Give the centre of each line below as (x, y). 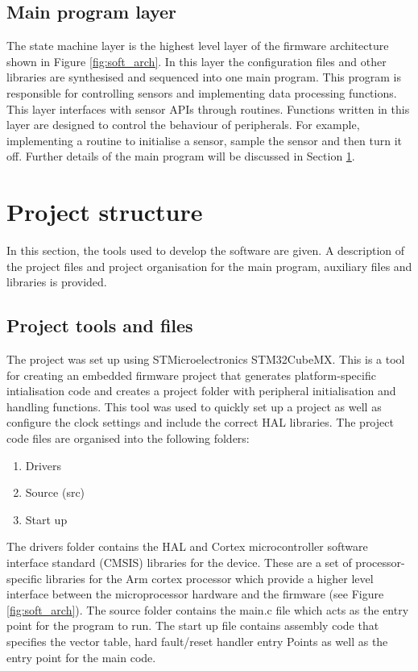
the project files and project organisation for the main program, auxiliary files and (209, 266)
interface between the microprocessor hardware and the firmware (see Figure (195, 594)
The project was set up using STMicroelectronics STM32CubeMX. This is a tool (206, 359)
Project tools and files (100, 325)
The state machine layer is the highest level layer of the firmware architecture (198, 46)
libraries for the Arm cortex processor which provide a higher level (209, 578)
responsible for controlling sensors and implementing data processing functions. (202, 92)
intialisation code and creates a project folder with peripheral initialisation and (201, 391)
